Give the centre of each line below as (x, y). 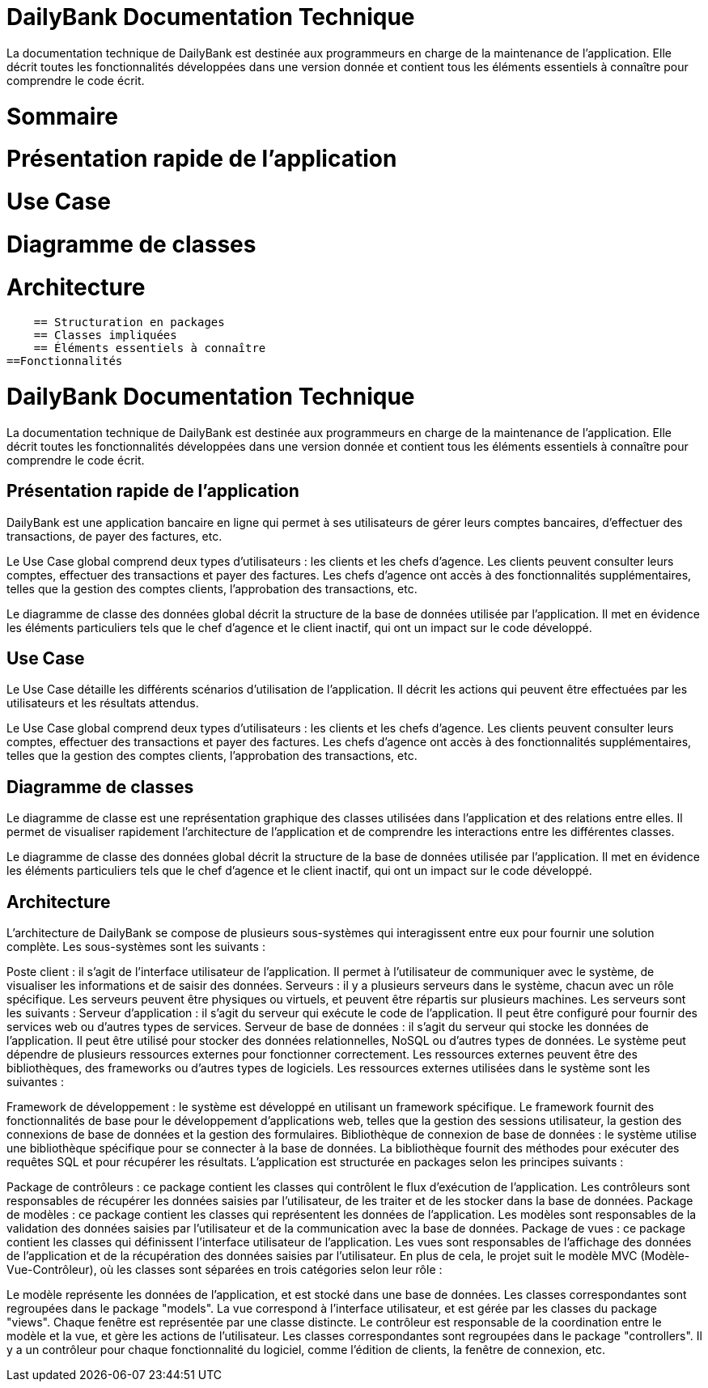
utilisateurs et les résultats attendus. (103, 703)
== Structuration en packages (129, 323)
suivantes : (35, 1082)
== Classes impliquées (105, 335)
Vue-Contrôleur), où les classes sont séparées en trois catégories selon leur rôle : (225, 1270)
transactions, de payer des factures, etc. (114, 536)
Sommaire (62, 116)
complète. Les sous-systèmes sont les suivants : (136, 947)
